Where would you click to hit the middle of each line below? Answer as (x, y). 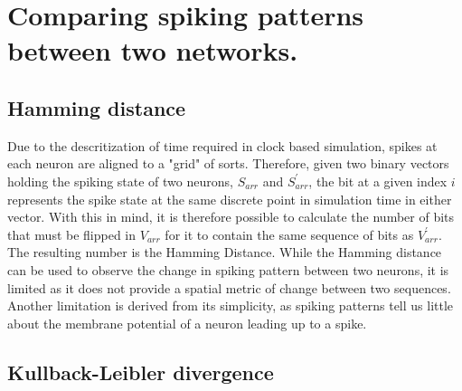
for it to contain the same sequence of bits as (289, 234)
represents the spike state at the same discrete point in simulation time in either (230, 199)
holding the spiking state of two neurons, (120, 181)
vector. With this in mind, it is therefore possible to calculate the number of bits (231, 217)
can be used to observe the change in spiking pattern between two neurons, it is (228, 269)
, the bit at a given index (378, 181)
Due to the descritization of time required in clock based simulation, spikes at (222, 145)
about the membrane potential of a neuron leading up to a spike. (187, 323)
